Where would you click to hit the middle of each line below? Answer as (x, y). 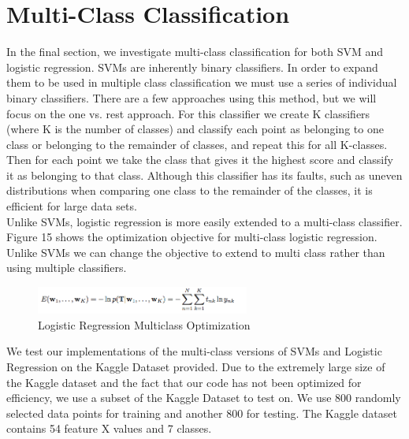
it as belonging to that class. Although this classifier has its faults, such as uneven (204, 175)
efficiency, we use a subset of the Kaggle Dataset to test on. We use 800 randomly (204, 398)
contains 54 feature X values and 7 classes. (109, 428)
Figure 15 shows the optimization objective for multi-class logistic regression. (192, 237)
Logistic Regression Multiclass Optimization (144, 324)
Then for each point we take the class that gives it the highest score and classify (200, 160)
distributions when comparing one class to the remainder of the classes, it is (190, 190)
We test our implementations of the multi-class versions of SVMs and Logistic (194, 351)
